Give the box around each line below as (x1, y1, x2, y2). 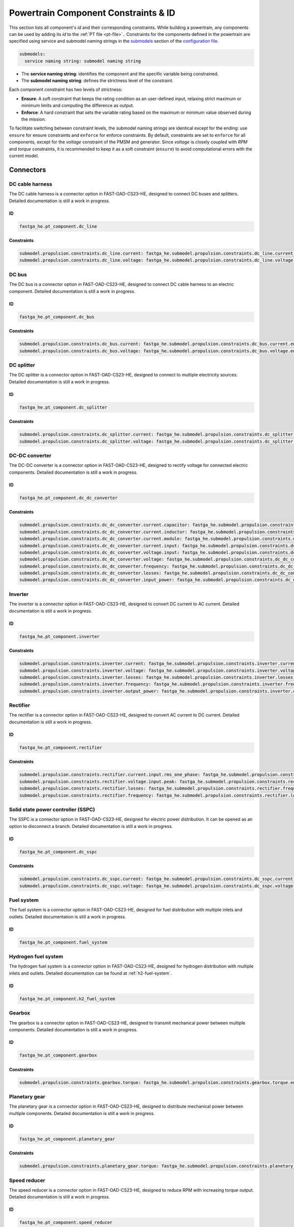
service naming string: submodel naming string (24, 58, 141, 64)
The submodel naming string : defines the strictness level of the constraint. (21, 78, 174, 83)
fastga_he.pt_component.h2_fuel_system (19, 996, 115, 1001)
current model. (9, 153, 39, 159)
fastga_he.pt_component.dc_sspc (19, 849, 98, 854)
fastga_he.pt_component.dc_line (19, 223, 98, 229)
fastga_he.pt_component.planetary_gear (19, 1136, 115, 1142)
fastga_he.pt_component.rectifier (19, 745, 102, 750)
